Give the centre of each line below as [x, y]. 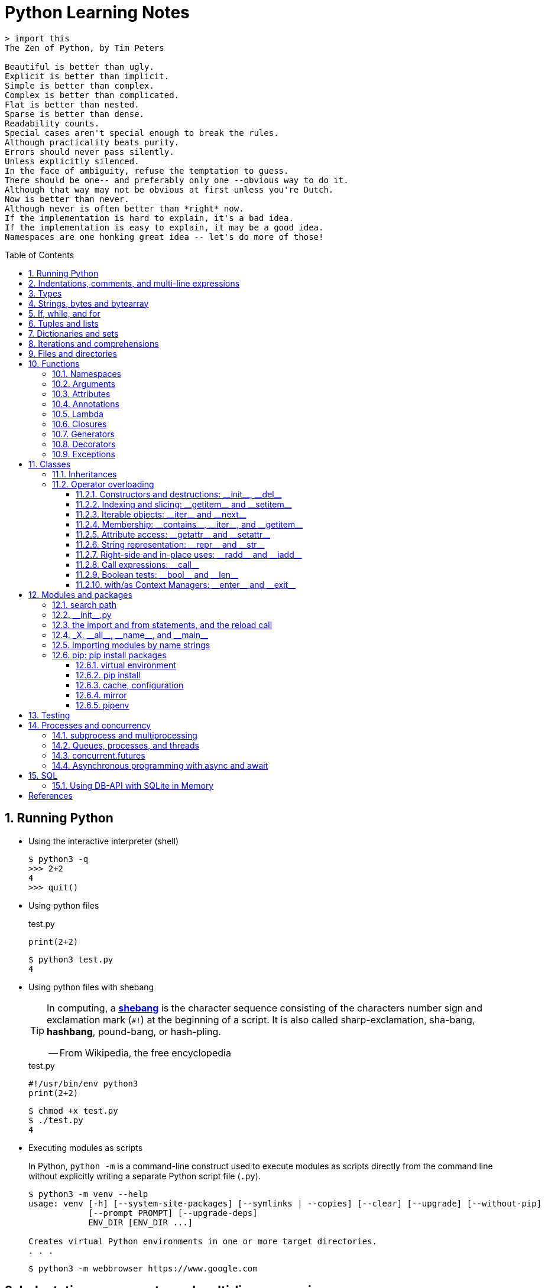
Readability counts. [52, 123]
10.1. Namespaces [87, 373]
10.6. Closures [80, 424]
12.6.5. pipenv [103, 705]
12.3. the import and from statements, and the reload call [162, 625]
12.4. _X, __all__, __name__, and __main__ [130, 635]
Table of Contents [40, 255]
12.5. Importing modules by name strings [131, 645]
